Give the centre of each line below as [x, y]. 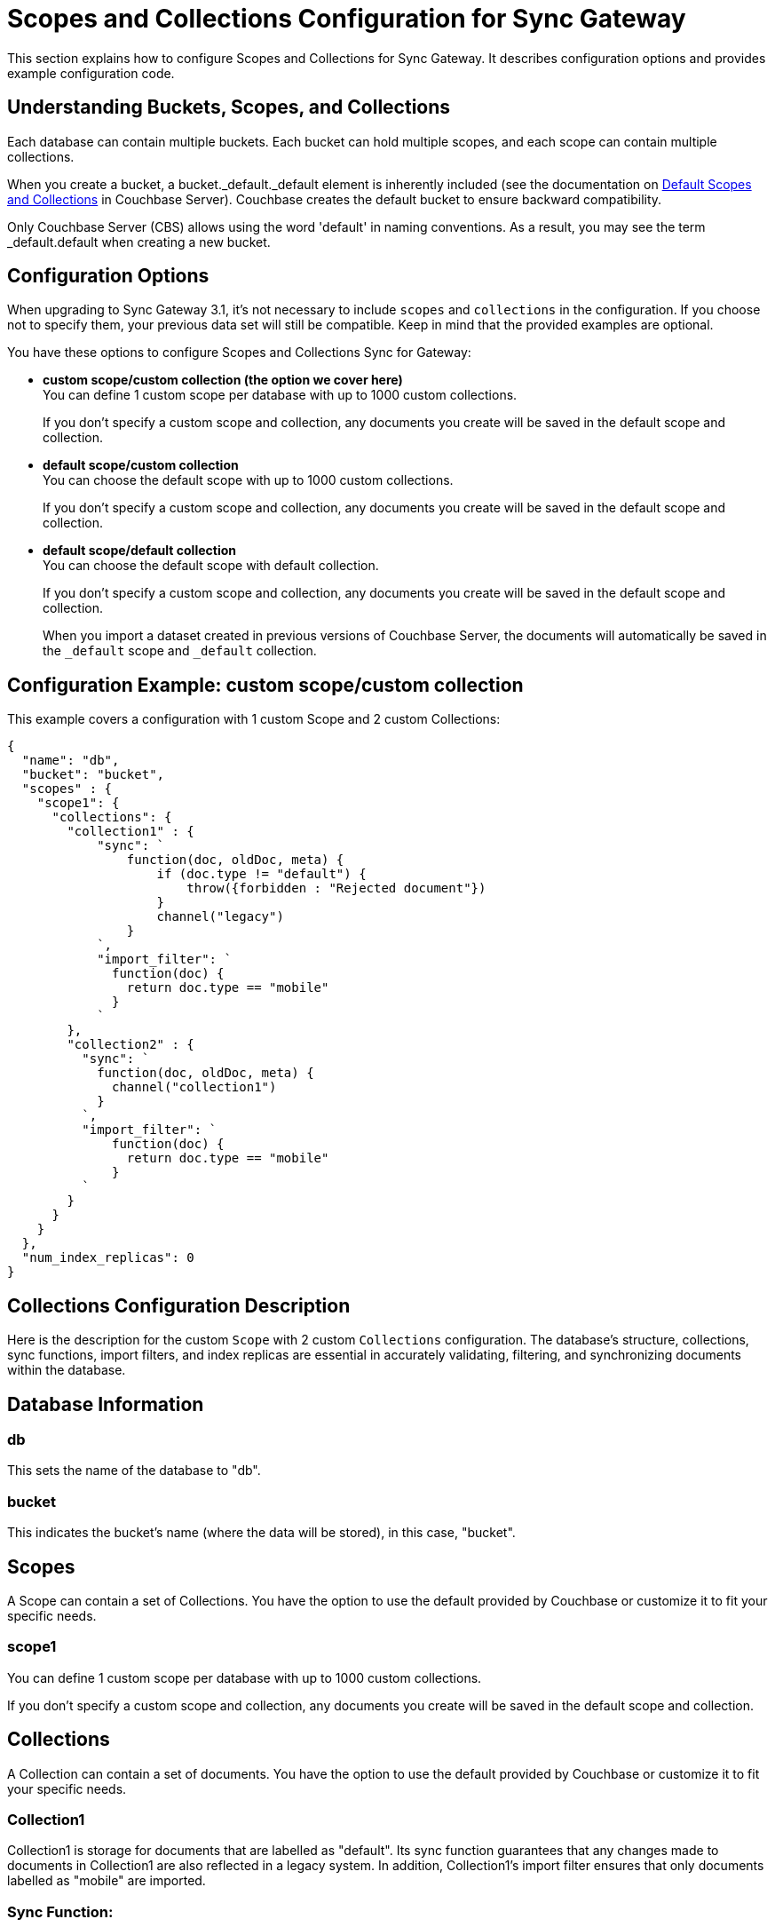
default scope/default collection [139, 551]
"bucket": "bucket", [93, 775]
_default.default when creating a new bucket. [139, 242]
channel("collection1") [194, 1087]
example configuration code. [91, 73]
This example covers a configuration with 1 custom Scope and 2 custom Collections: [254, 719]
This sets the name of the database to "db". [134, 1471]
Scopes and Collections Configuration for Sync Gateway [347, 19]
